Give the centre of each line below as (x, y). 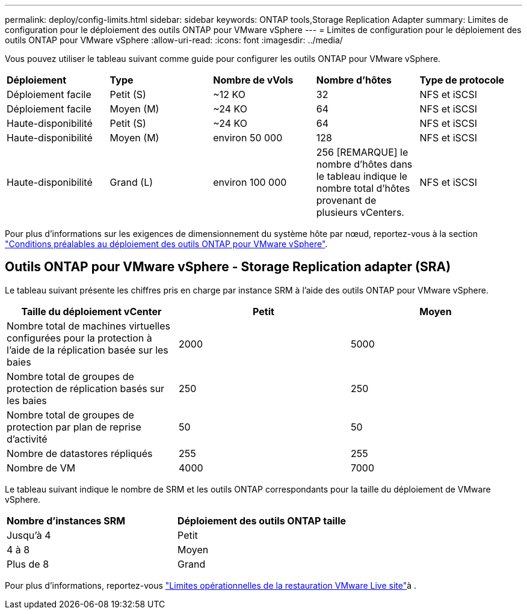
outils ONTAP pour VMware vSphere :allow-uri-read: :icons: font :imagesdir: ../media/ (174, 40)
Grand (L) (131, 182)
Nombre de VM (41, 468)
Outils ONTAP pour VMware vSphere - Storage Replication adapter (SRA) (228, 267)
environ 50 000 (248, 138)
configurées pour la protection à (79, 338)
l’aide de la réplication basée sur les (88, 350)
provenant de (346, 200)
